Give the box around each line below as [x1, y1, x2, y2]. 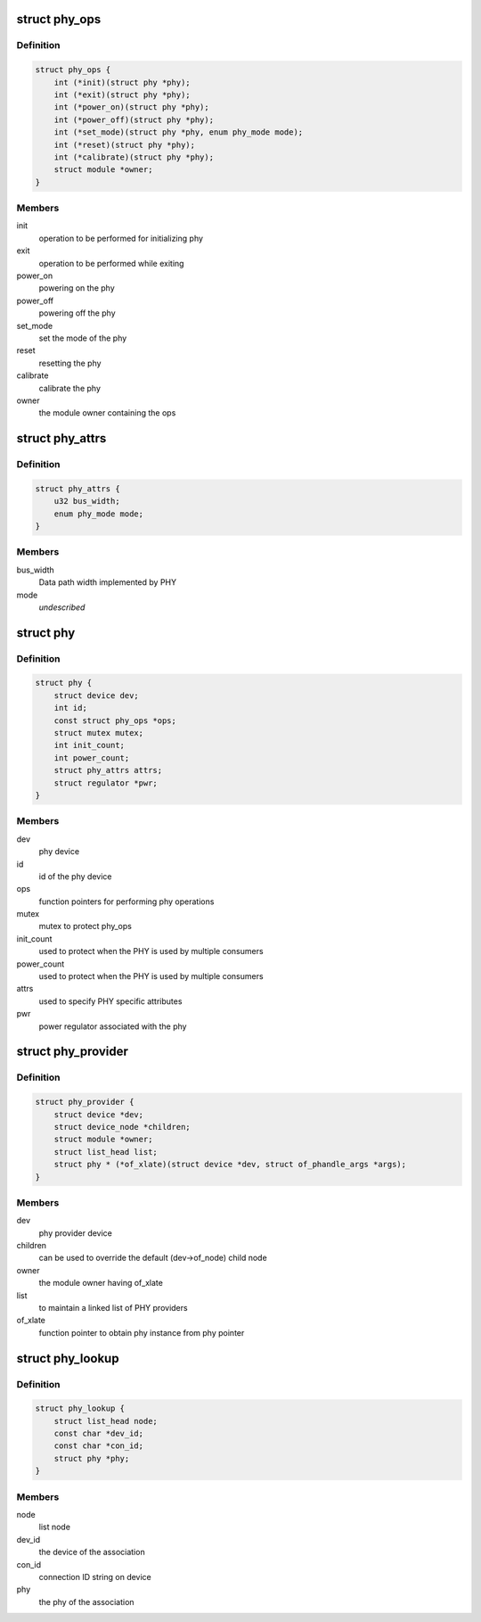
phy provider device [38, 1227, 113, 1239]
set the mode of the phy [38, 333, 127, 343]
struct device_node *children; [53, 1122, 191, 1132]
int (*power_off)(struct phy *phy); [53, 114, 214, 125]
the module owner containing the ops [38, 408, 176, 418]
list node [38, 1521, 71, 1533]
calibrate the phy [38, 383, 102, 393]
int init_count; [53, 740, 125, 751]
